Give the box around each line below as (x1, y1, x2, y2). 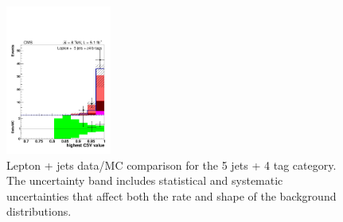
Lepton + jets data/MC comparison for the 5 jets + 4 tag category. (6, 156, 337, 173)
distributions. (6, 203, 72, 220)
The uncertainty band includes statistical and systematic (6, 172, 283, 189)
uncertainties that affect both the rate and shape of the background (6, 187, 337, 204)
